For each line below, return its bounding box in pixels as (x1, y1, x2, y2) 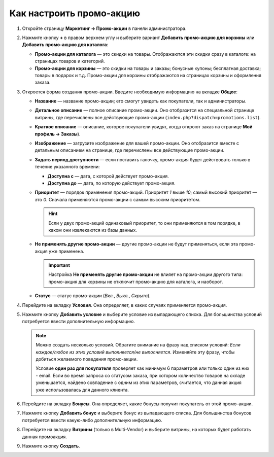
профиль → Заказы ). (35, 131, 81, 137)
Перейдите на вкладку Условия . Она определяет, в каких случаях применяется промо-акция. (22, 302, 227, 308)
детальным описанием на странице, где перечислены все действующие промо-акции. (35, 147, 225, 153)
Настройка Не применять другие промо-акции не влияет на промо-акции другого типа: (48, 271, 243, 277)
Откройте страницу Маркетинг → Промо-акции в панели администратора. (22, 25, 187, 31)
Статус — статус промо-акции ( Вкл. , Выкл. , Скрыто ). (35, 293, 151, 299)
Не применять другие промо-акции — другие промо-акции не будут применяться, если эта (35, 241, 238, 247)
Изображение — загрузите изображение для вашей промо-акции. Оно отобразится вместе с (35, 140, 239, 147)
